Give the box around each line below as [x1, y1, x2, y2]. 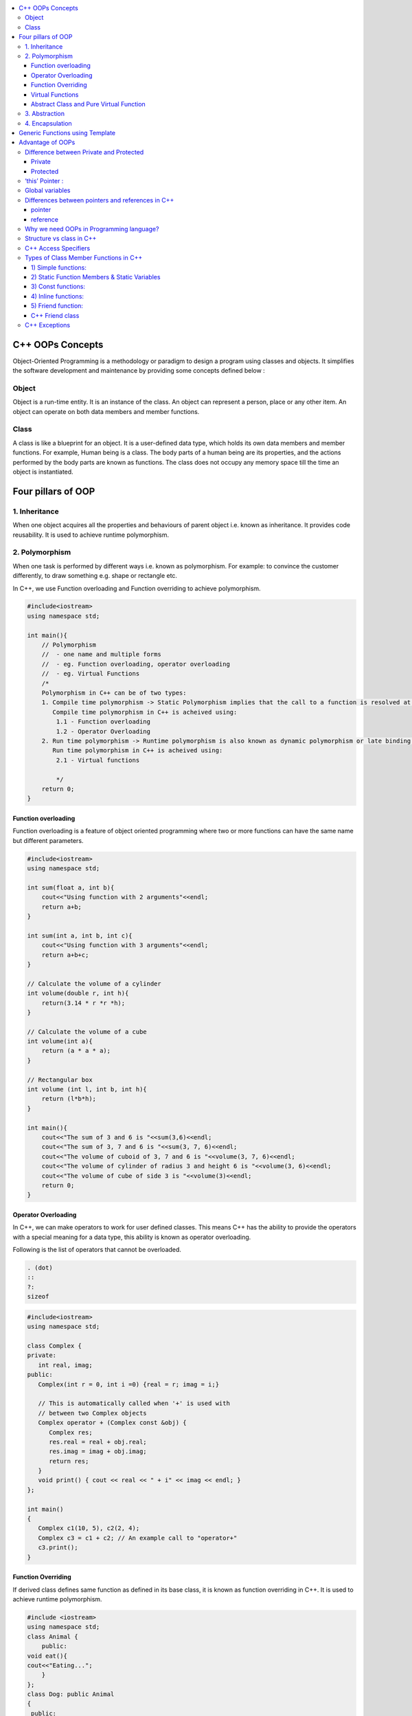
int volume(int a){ [27, 1037, 93, 1045]
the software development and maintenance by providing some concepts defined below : [12, 367, 266, 375]
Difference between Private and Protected [25, 148, 144, 156]
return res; [49, 1457, 89, 1465]
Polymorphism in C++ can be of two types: [41, 689, 187, 697]
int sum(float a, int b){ [27, 883, 115, 892]
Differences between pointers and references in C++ [25, 196, 174, 204]
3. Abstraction [25, 110, 65, 118]
